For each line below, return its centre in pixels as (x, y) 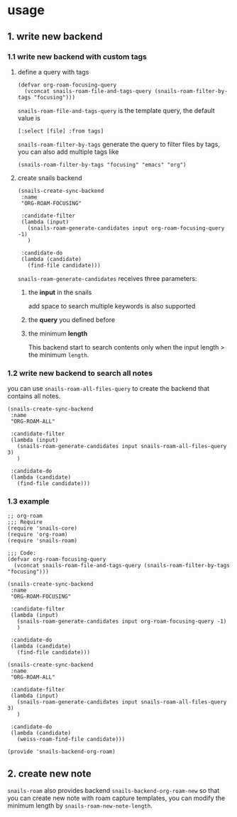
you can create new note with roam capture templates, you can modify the (116, 798)
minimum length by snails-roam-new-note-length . (80, 806)
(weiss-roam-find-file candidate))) (71, 740)
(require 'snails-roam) (43, 541)
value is (29, 118)
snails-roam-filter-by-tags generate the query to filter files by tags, (118, 144)
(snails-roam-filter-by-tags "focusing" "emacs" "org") (102, 165)
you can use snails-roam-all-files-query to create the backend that (109, 389)
